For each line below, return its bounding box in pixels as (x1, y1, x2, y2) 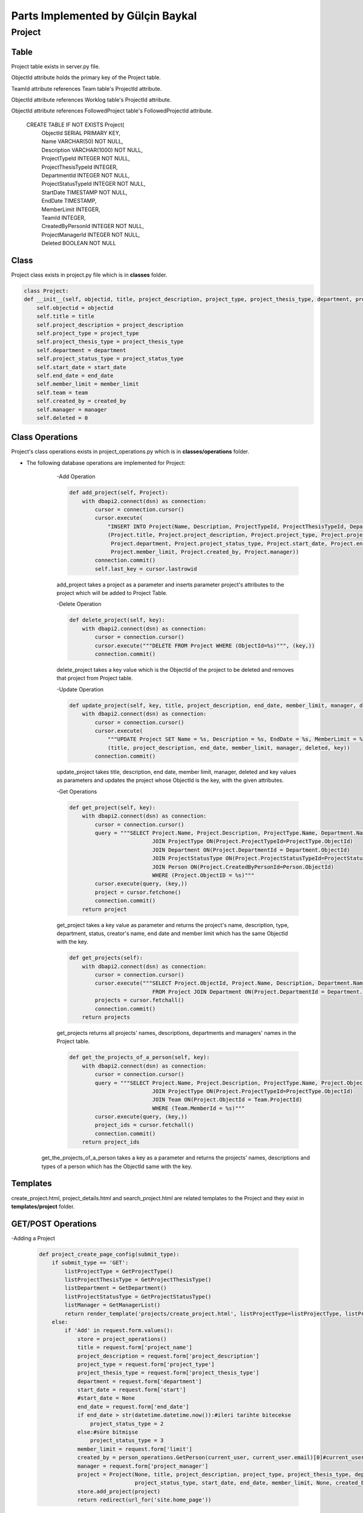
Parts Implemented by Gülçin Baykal (11, 9, 197, 22)
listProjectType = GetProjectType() (64, 1268, 174, 1275)
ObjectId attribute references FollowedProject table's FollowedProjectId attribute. (11, 107, 213, 114)
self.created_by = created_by (36, 398, 126, 405)
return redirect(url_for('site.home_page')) (77, 1497, 212, 1503)
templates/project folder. (11, 1203, 75, 1210)
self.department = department (36, 347, 126, 353)
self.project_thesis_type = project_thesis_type (36, 338, 184, 345)
